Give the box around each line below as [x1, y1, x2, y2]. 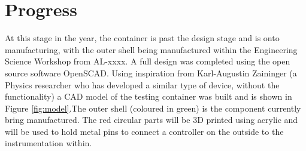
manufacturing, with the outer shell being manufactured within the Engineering [5, 43, 298, 56]
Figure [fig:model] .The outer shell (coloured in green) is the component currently [5, 101, 301, 114]
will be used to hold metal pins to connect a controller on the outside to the [5, 125, 284, 137]
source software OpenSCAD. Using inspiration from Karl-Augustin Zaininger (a [5, 66, 297, 79]
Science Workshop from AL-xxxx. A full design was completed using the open [5, 55, 290, 67]
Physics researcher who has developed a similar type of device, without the [5, 78, 280, 91]
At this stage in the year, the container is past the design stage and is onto [5, 32, 280, 44]
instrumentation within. [5, 137, 92, 149]
